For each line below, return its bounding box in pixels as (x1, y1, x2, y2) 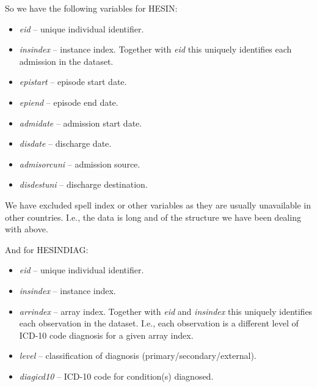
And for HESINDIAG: (5, 243, 89, 256)
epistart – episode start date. (19, 75, 127, 88)
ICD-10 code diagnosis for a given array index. (19, 328, 194, 341)
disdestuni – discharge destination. (19, 178, 148, 191)
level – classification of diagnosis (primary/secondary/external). (19, 349, 257, 362)
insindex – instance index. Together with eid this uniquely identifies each (19, 43, 292, 56)
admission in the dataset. (19, 54, 114, 67)
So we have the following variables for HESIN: (5, 2, 178, 14)
